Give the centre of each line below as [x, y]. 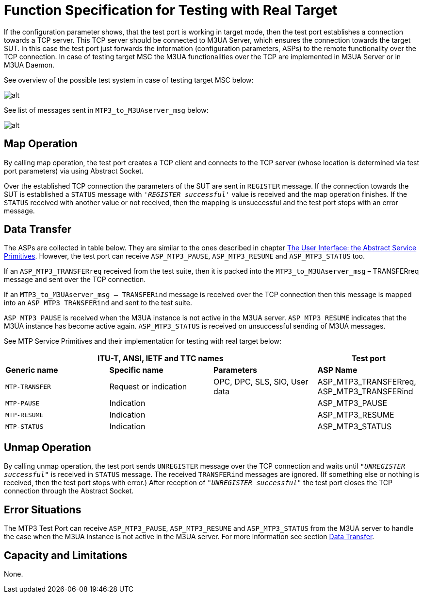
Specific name [136, 370]
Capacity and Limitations [66, 555]
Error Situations [43, 509]
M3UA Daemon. [29, 65]
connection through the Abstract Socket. [69, 491]
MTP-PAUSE [23, 403]
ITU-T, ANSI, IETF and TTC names [160, 359]
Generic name [32, 370]
